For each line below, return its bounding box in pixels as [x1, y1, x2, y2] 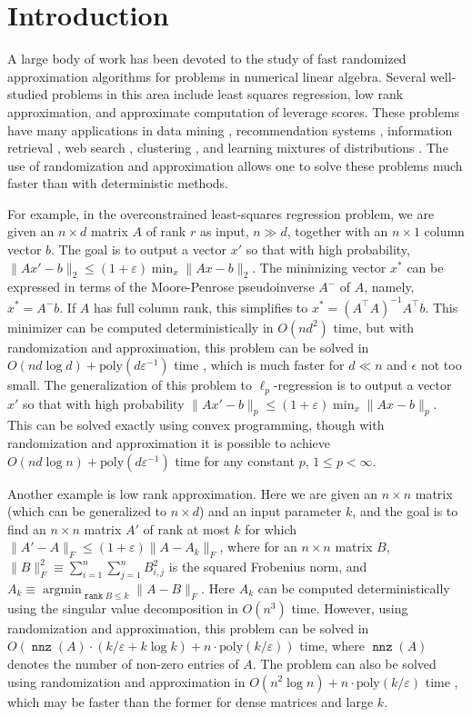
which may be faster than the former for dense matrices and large [7, 692, 374, 711]
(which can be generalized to [7, 502, 167, 521]
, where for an [219, 537, 297, 556]
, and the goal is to [352, 502, 458, 521]
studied [7, 85, 48, 104]
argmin [42, 583, 82, 596]
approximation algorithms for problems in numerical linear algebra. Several [7, 66, 427, 85]
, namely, [364, 277, 415, 296]
